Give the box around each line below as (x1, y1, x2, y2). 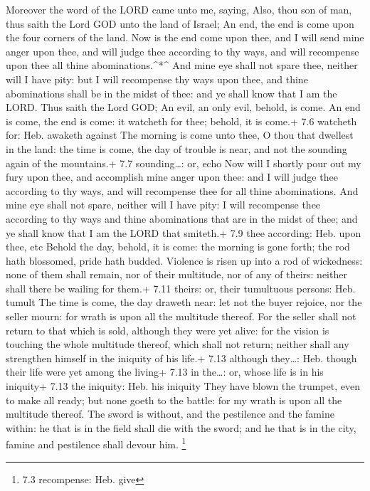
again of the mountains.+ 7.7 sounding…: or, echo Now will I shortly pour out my (6, 155, 361, 170)
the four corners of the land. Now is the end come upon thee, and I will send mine (6, 30, 364, 45)
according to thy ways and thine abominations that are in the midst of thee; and (6, 211, 358, 226)
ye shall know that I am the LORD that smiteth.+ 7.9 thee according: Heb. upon (6, 225, 361, 240)
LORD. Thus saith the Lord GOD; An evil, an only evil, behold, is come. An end (6, 100, 361, 115)
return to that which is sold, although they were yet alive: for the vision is (6, 322, 329, 337)
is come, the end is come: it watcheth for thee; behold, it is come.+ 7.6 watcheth (6, 113, 357, 128)
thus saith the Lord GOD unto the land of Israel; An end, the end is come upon (6, 16, 354, 31)
